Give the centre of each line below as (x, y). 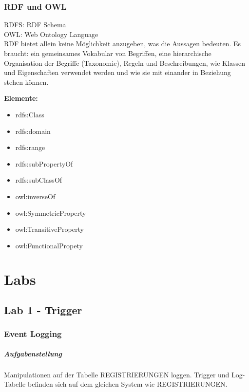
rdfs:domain (33, 131)
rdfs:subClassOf (39, 180)
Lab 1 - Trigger (43, 310)
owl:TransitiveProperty (49, 229)
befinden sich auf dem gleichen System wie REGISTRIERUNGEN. (127, 384)
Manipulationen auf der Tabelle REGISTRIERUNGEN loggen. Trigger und (117, 374)
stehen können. (26, 82)
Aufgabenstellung (33, 353)
